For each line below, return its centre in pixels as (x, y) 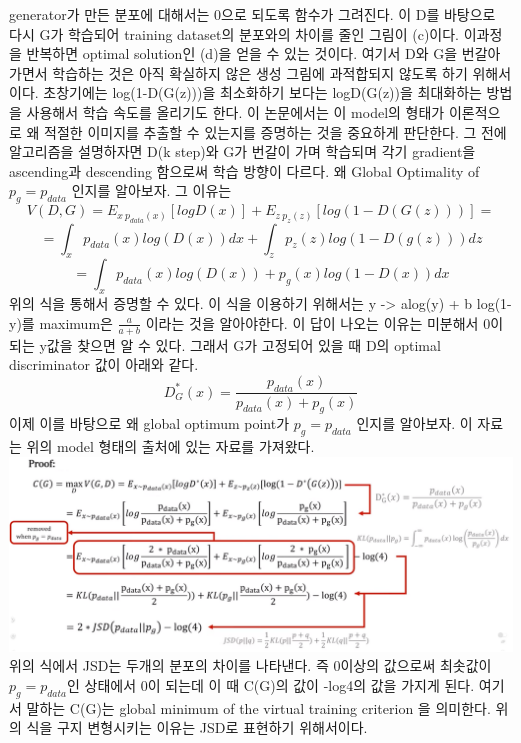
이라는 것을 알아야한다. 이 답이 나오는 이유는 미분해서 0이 (324, 322)
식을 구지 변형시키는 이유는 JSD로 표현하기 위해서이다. (197, 727)
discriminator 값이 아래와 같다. (104, 364)
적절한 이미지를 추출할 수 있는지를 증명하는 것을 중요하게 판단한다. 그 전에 (275, 131)
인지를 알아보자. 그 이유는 (151, 190)
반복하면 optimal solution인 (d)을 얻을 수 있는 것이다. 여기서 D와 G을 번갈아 (263, 53)
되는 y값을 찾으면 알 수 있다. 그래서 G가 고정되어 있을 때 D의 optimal (225, 344)
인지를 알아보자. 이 (414, 423)
